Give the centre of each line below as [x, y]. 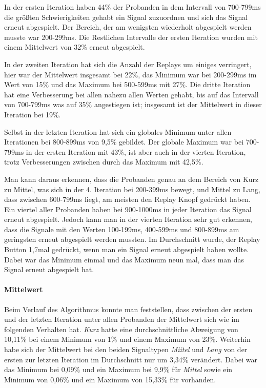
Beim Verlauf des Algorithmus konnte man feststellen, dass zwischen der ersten [128, 309]
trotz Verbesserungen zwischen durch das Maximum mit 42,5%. [104, 162]
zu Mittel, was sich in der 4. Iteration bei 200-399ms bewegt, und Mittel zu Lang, [132, 189]
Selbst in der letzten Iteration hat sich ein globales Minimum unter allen [118, 131]
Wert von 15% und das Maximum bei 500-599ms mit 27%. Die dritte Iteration [127, 84]
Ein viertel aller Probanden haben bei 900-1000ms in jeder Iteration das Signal [128, 209]
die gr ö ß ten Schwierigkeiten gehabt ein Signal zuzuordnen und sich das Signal [126, 17]
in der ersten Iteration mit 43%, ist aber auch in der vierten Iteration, [136, 151]
